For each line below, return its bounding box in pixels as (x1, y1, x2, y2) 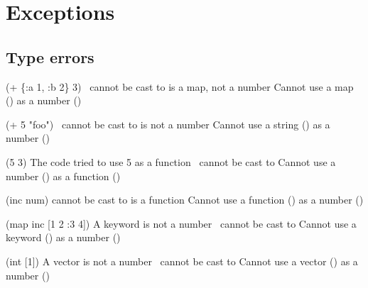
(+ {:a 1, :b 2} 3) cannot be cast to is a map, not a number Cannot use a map (6, 79, 354, 94)
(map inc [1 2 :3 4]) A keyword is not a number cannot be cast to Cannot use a (6, 216, 357, 231)
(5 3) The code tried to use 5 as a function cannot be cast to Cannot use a (6, 154, 336, 169)
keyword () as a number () (6, 230, 121, 245)
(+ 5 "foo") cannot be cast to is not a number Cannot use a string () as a (6, 116, 330, 131)
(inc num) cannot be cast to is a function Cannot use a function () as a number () (6, 192, 364, 207)
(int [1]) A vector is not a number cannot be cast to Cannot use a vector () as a (6, 253, 358, 268)
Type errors (6, 45, 94, 67)
